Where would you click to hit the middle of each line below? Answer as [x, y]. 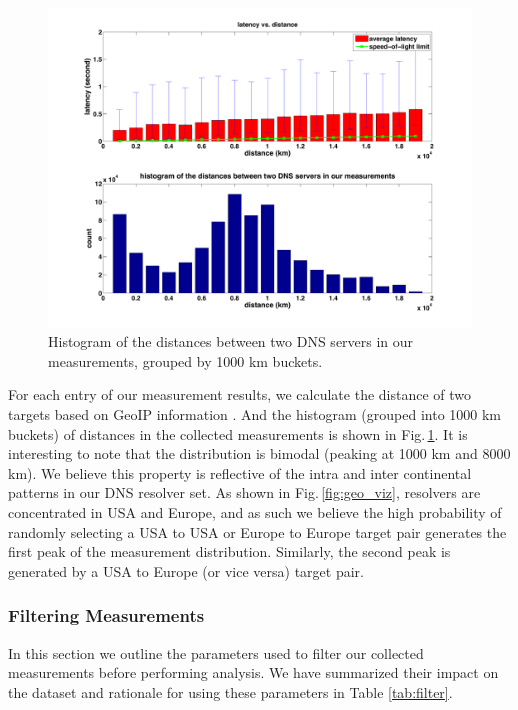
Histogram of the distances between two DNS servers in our [231, 341]
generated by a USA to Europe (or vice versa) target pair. [186, 570]
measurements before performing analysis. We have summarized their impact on [253, 672]
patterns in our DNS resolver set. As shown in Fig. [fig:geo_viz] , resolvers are [244, 492]
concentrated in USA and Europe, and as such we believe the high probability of [255, 512]
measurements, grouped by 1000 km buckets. [185, 360]
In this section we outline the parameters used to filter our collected [216, 652]
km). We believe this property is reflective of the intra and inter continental [240, 472]
